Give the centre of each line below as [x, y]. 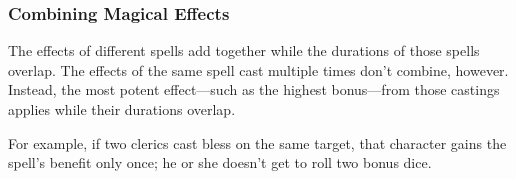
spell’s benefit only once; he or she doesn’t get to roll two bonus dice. [220, 162]
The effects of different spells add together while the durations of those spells [244, 50]
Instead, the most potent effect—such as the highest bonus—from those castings [254, 89]
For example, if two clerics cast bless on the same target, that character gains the [257, 142]
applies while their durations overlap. [122, 109]
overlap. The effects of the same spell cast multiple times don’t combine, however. [258, 69]
